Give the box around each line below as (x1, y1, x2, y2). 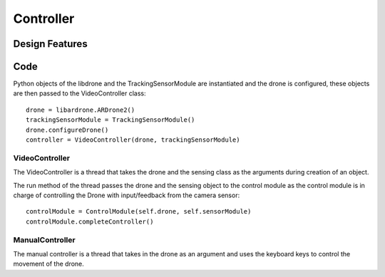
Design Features (13, 38, 88, 50)
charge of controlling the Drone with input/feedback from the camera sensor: (13, 191, 240, 199)
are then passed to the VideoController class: (13, 89, 146, 98)
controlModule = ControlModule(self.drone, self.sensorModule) (26, 207, 252, 216)
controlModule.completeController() (26, 217, 154, 226)
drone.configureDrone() (26, 125, 109, 134)
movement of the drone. (13, 260, 85, 268)
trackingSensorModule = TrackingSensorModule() (26, 116, 195, 124)
